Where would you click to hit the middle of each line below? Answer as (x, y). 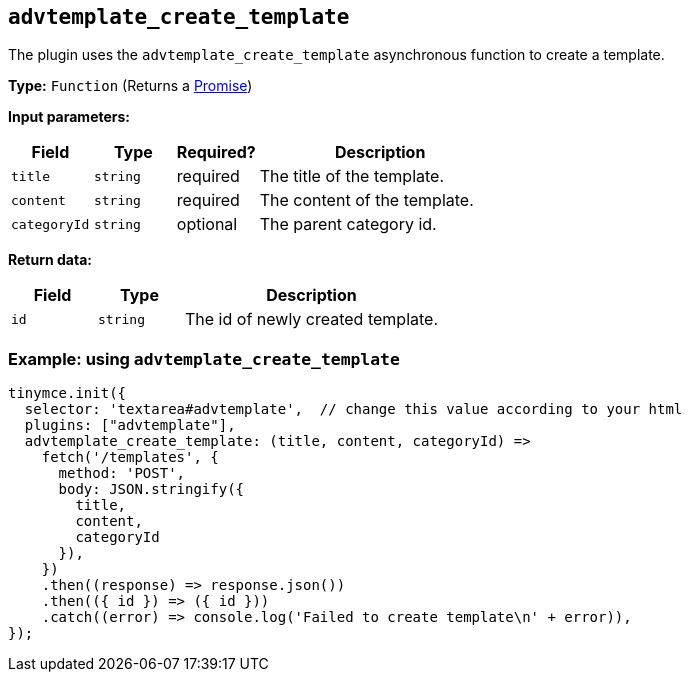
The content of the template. (366, 200)
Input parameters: (69, 117)
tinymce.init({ (67, 393)
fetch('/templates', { (130, 457)
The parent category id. (348, 224)
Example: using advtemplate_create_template (204, 358)
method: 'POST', (122, 473)
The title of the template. (352, 176)
